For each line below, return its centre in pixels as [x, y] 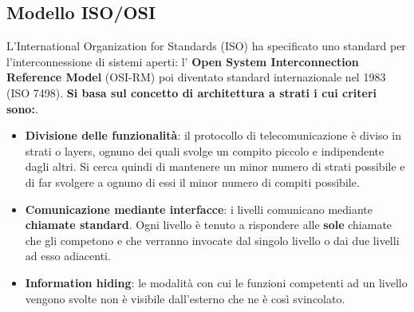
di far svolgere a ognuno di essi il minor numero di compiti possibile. [192, 182]
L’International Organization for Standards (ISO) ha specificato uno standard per [206, 46]
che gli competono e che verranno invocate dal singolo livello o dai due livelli [212, 240]
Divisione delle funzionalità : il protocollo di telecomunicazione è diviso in [213, 135]
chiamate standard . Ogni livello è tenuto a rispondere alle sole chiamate [209, 225]
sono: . [22, 108]
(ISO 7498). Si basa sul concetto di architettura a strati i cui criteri [192, 92]
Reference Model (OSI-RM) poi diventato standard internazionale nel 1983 [196, 77]
